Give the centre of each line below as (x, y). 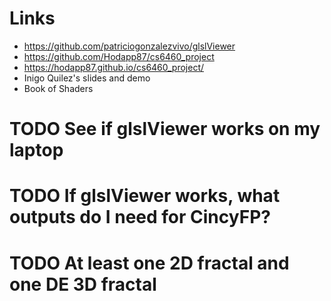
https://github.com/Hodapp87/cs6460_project (119, 56)
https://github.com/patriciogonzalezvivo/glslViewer (129, 46)
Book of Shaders (58, 88)
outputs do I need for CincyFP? (140, 217)
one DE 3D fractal (83, 284)
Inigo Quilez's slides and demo (87, 78)
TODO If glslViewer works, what (145, 196)
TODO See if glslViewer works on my (165, 129)
